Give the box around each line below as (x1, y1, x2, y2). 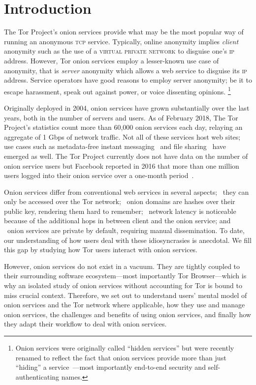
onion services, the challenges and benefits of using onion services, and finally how (4, 309, 251, 319)
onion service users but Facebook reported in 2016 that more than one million (4, 160, 239, 171)
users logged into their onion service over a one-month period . (4, 170, 194, 180)
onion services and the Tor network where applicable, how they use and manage (4, 299, 245, 310)
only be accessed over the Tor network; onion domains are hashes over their (4, 196, 235, 207)
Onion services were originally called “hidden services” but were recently (15, 343, 234, 353)
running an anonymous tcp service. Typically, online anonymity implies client (4, 36, 239, 46)
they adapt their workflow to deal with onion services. (4, 319, 167, 329)
